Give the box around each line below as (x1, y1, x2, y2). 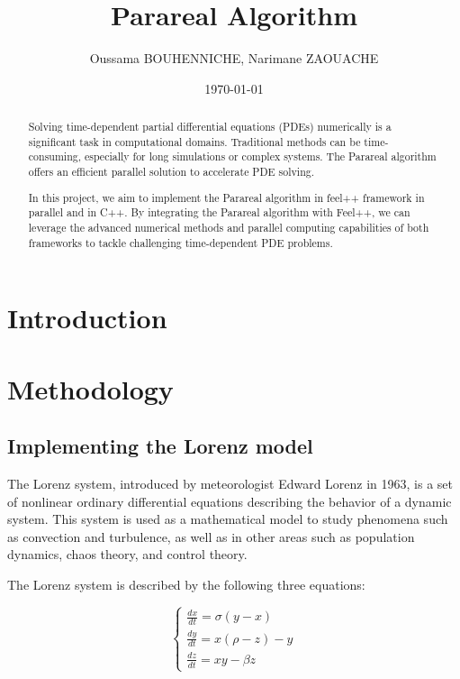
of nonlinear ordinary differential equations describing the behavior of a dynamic (7, 491, 452, 510)
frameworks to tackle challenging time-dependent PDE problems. (28, 234, 333, 250)
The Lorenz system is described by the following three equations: (7, 574, 365, 593)
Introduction (7, 299, 167, 336)
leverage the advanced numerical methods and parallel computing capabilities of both (28, 219, 429, 234)
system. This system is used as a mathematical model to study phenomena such (7, 509, 448, 528)
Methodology (7, 370, 174, 407)
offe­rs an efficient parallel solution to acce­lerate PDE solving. (28, 164, 314, 179)
